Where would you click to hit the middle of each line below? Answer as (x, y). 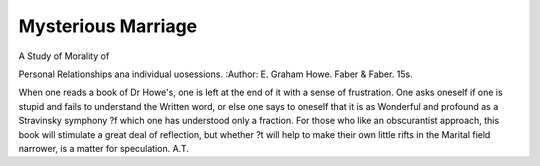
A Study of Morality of (64, 56)
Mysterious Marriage (108, 26)
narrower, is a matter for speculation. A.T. (104, 148)
